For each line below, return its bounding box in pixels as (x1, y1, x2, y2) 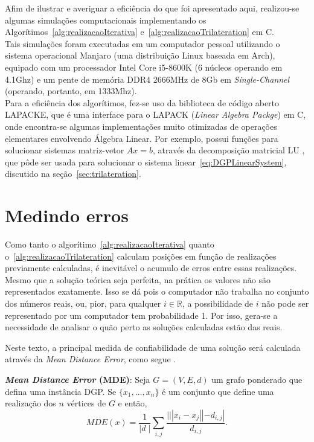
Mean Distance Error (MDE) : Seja (5, 373, 150, 385)
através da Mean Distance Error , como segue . (5, 353, 176, 365)
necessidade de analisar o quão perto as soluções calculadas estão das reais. (5, 321, 283, 333)
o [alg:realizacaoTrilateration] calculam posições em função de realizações (5, 249, 277, 262)
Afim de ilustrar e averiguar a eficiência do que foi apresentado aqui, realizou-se (5, 2, 300, 14)
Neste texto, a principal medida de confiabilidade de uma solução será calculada (5, 341, 301, 353)
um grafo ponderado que (211, 373, 303, 385)
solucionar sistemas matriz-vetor (5, 144, 124, 156)
